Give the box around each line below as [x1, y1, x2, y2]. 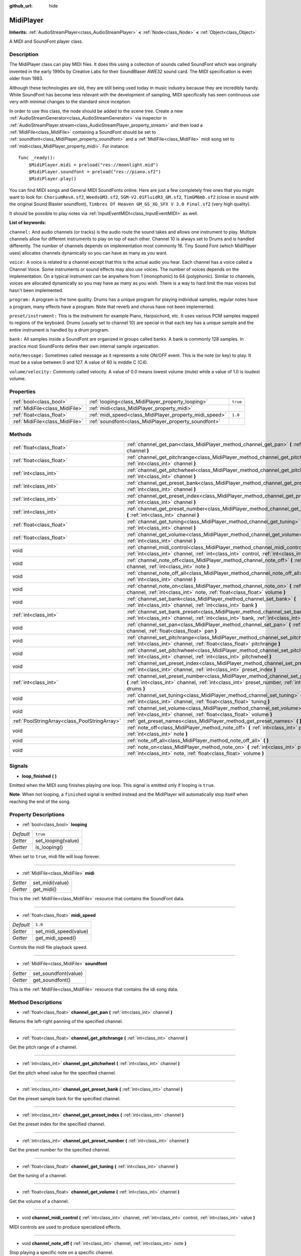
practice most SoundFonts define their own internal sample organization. [9, 343, 160, 349]
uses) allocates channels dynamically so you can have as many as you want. [9, 250, 168, 256]
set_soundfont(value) [33, 970, 83, 977]
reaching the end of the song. [9, 798, 71, 804]
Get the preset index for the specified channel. [9, 1121, 105, 1127]
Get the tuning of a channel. [9, 1172, 67, 1178]
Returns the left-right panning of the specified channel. [9, 1018, 123, 1024]
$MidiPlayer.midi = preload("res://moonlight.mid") [28, 162, 159, 168]
